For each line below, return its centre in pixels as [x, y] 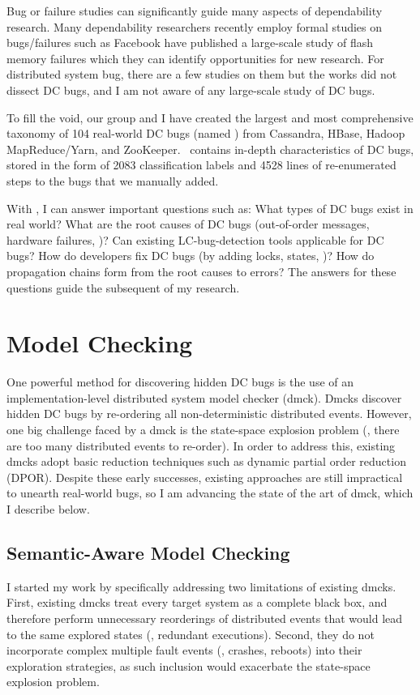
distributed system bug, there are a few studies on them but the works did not [202, 74]
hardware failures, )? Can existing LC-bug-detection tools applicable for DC [195, 239]
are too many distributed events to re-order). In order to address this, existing [201, 445]
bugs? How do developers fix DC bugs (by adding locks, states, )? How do [191, 256]
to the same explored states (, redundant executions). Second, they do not [191, 634]
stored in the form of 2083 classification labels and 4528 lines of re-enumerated [201, 165]
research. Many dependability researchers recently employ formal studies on [195, 26]
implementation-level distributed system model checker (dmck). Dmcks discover [204, 397]
